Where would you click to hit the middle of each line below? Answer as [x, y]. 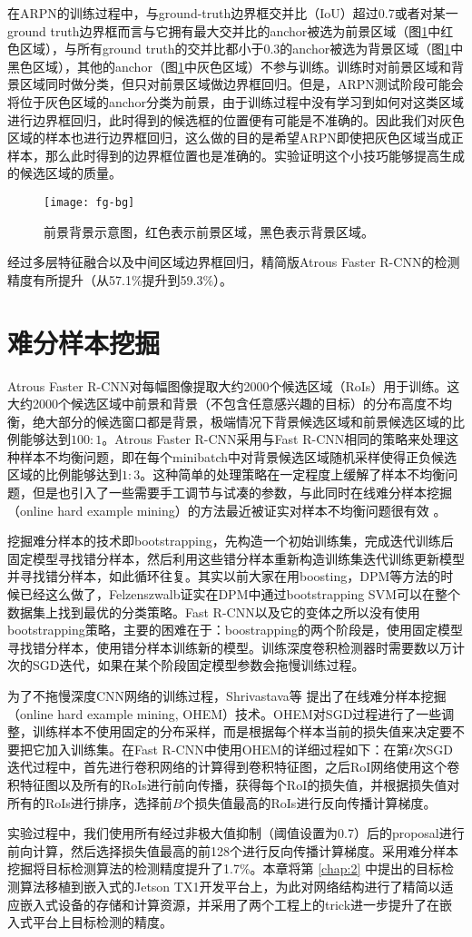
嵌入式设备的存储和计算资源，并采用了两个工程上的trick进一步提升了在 [230, 904]
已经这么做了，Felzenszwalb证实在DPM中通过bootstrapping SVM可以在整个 [240, 594]
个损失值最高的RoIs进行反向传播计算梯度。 [309, 802]
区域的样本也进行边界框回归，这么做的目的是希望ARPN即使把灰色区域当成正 [236, 138]
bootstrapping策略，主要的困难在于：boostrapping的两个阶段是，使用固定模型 [235, 630]
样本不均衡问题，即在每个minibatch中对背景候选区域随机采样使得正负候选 [238, 456]
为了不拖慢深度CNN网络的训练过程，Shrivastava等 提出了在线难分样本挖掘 [227, 695]
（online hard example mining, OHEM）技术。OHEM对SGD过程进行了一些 [225, 713]
